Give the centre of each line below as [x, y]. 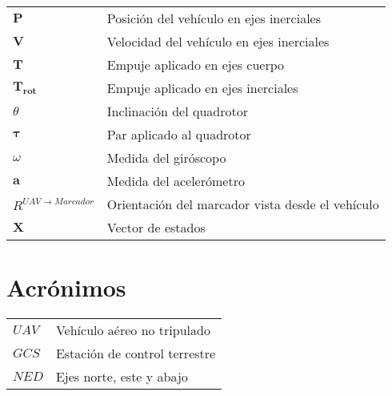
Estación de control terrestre [136, 354]
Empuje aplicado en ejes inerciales [202, 88]
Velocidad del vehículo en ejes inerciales [218, 42]
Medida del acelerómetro [176, 181]
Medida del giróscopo [166, 158]
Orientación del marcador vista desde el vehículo [243, 204]
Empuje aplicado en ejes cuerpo [196, 65]
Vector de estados [156, 228]
